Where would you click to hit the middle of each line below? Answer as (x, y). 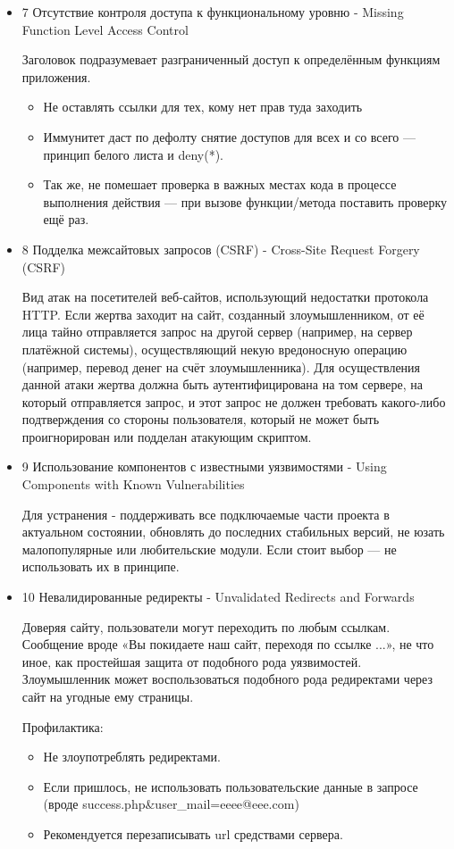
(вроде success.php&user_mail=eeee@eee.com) (171, 804)
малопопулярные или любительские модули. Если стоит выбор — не (209, 549)
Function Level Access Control (105, 29)
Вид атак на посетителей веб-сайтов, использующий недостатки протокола (225, 297)
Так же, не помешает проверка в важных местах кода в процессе (220, 184)
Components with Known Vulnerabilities (133, 484)
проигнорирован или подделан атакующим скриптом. (167, 436)
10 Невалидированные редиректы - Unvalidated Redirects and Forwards (218, 597)
